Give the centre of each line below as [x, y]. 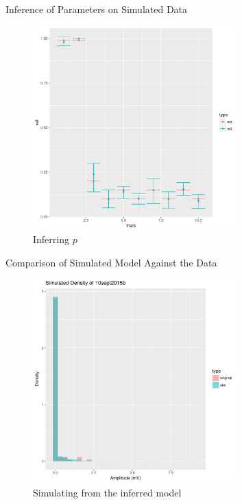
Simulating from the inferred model [107, 492]
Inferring [51, 239]
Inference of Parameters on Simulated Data [97, 9]
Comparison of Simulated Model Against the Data [111, 262]
